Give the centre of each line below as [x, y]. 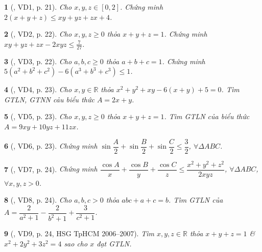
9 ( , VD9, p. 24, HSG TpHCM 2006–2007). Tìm [79, 233]
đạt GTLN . [114, 243]
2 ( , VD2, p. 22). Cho [38, 34]
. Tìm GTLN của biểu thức [207, 116]
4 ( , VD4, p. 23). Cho [38, 89]
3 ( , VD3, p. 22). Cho [38, 61]
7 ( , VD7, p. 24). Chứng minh [51, 169]
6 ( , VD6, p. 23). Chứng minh [51, 146]
